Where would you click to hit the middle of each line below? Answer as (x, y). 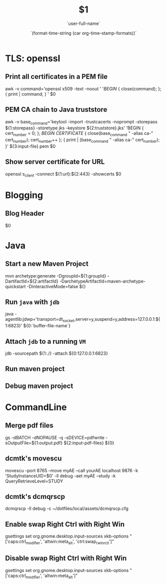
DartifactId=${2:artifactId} (32, 281)
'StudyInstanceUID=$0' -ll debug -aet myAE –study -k (60, 476)
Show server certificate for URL (55, 162)
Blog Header (25, 214)
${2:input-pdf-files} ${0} (89, 443)
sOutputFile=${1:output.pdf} (34, 443)
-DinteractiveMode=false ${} (56, 286)
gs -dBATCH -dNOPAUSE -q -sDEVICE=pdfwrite (55, 437)
